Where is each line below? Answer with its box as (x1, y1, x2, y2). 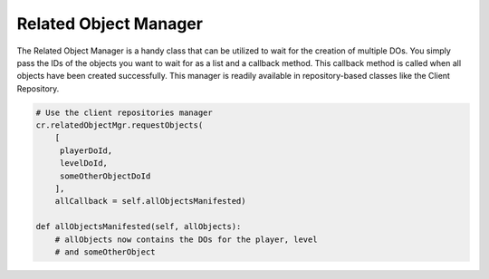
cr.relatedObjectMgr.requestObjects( (35, 120, 204, 130)
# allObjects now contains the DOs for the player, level (54, 234, 318, 245)
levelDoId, (59, 159, 109, 168)
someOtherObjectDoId (59, 170, 151, 181)
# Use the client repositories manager (35, 107, 213, 118)
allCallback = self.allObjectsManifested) (54, 196, 246, 207)
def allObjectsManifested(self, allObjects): (35, 222, 242, 232)
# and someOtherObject (54, 247, 156, 257)
